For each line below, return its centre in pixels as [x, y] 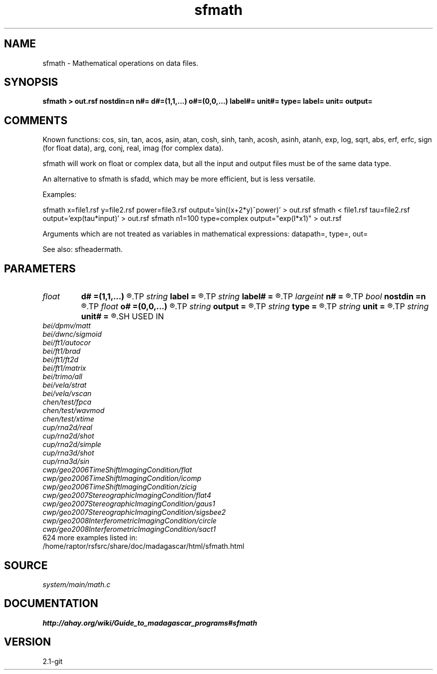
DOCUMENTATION [51, 604]
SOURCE [26, 565]
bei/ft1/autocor [67, 343]
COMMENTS [36, 120]
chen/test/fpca [67, 402]
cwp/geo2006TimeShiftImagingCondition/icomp [122, 478]
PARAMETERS [40, 268]
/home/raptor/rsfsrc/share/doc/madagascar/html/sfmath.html [143, 546]
